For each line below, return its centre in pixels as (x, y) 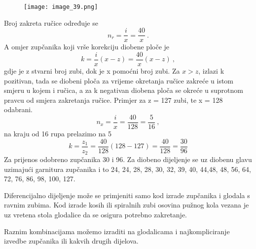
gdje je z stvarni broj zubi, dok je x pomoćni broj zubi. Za (92, 70)
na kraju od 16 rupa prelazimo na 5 (58, 133)
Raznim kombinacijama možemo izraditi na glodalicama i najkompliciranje (117, 231)
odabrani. (18, 109)
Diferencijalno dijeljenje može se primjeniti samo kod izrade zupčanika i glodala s (127, 195)
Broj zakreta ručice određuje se (51, 22)
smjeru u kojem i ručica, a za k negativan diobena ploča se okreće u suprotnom (124, 90)
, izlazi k (211, 70)
